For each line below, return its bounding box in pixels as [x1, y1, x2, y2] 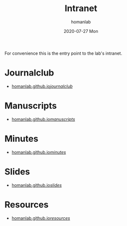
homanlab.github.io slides [11, 182, 62, 188]
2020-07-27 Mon [63, 28, 98, 34]
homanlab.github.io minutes [11, 149, 66, 155]
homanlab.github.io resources [11, 215, 70, 221]
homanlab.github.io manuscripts [11, 116, 76, 122]
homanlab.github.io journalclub [11, 83, 73, 89]
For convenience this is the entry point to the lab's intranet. [4, 50, 122, 56]
